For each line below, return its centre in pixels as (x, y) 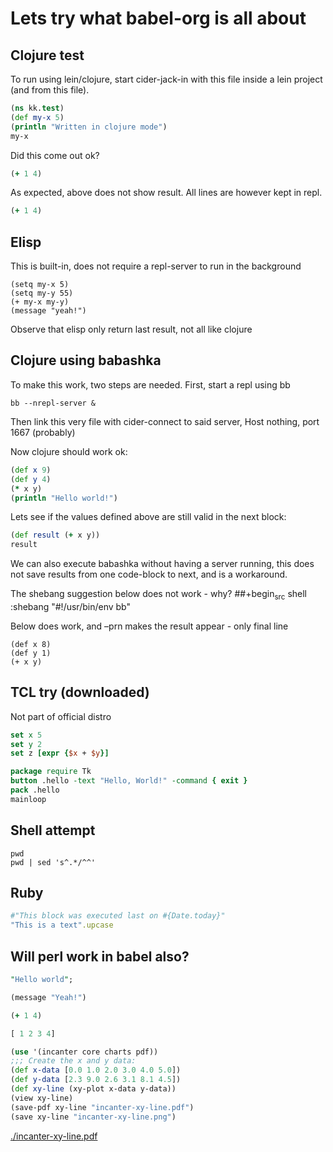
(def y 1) (31, 653)
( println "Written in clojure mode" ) (89, 127)
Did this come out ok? (55, 155)
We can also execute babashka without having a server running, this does (162, 564)
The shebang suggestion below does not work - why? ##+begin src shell (159, 595)
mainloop (28, 799)
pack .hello (35, 790)
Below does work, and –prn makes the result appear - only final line (149, 626)
